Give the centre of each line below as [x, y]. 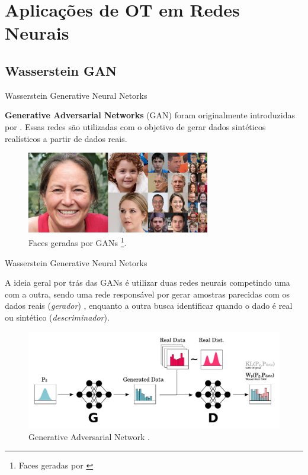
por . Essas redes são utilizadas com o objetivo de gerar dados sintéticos [135, 126]
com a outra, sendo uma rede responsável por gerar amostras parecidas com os [147, 294]
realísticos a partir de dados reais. [66, 138]
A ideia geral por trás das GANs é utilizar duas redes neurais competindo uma [147, 282]
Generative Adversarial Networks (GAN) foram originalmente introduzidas [150, 115]
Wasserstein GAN [61, 70]
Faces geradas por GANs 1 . [78, 242]
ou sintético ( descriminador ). [57, 317]
